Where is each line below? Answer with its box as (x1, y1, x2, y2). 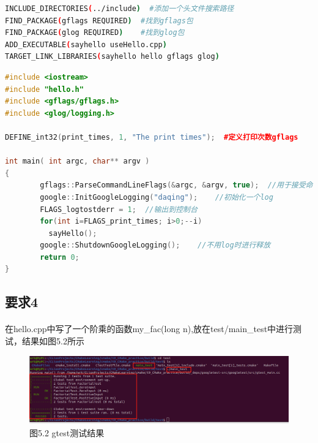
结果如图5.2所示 (21, 335, 84, 347)
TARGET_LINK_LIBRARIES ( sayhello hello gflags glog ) (5, 52, 220, 61)
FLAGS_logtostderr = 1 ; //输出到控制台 (40, 205, 198, 214)
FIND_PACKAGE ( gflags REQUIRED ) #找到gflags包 (5, 16, 193, 25)
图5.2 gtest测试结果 (29, 426, 105, 439)
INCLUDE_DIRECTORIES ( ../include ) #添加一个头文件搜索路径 (5, 4, 234, 13)
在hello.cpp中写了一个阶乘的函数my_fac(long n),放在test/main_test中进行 (5, 322, 294, 335)
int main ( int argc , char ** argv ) (5, 157, 150, 166)
